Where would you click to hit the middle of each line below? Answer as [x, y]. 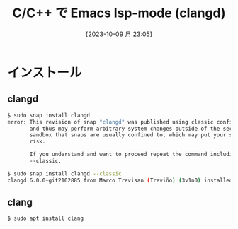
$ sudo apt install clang [45, 218]
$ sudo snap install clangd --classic [64, 174]
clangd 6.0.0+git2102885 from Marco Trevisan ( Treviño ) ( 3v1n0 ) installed [120, 180]
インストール [45, 72]
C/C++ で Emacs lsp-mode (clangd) [119, 13]
